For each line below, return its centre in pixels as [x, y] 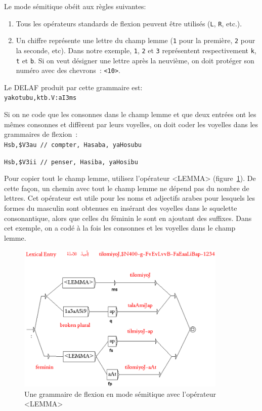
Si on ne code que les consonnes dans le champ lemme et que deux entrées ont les [130, 114]
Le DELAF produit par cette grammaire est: [73, 87]
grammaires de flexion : [41, 134]
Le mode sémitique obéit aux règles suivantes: [75, 6]
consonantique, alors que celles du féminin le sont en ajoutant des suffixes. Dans [128, 218]
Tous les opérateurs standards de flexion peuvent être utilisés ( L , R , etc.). [129, 23]
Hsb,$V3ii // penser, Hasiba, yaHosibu [71, 162]
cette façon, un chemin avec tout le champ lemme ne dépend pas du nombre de [127, 188]
